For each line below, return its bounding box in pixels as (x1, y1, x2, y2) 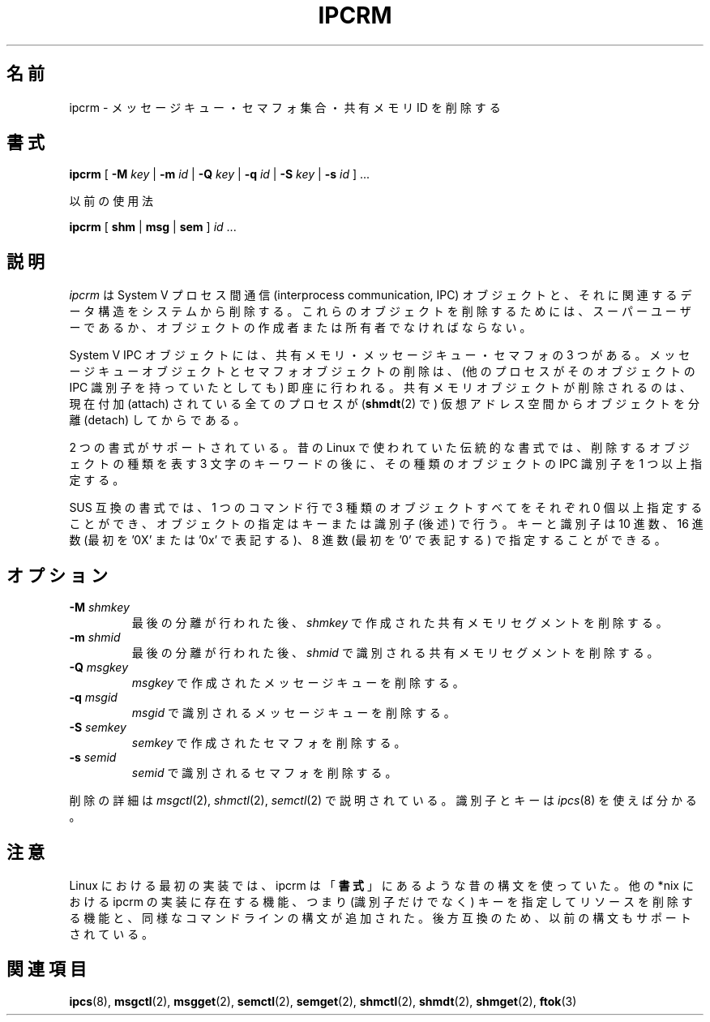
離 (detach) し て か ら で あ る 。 (69, 413, 246, 427)
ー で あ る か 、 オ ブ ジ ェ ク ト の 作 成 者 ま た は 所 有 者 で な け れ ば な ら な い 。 (69, 320, 532, 335)
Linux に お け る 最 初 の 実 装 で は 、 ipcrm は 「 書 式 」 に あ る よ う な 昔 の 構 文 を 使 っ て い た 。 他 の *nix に (69, 878, 694, 892)
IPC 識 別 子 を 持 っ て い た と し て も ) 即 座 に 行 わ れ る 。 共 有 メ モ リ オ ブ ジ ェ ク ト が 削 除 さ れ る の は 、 (69, 380, 691, 395)
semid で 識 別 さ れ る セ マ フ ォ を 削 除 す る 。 (131, 766, 397, 780)
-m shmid (69, 630, 121, 645)
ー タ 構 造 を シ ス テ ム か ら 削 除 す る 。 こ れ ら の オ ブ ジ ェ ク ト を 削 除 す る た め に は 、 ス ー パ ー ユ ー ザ (69, 304, 691, 319)
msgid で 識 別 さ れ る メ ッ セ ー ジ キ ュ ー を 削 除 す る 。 (131, 706, 456, 720)
